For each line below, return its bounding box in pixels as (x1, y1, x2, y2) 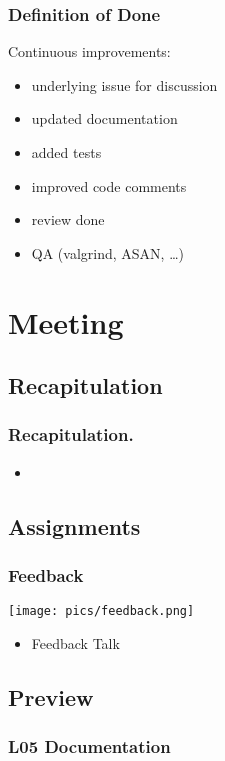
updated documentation (31, 108, 178, 129)
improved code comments (31, 175, 187, 196)
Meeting (8, 301, 124, 342)
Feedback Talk (31, 633, 120, 653)
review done (31, 209, 105, 230)
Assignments (8, 510, 141, 541)
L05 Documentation (8, 734, 171, 759)
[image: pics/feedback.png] (8, 604, 195, 619)
